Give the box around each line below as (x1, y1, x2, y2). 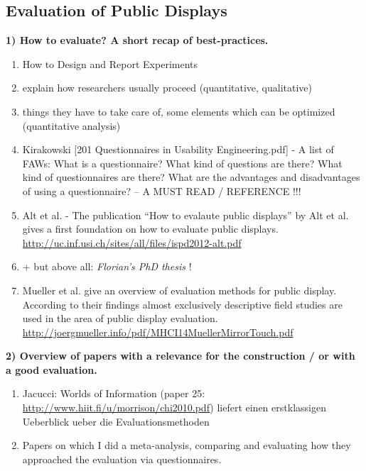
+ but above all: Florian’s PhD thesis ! (22, 259, 192, 274)
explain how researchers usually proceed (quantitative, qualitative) (22, 80, 312, 95)
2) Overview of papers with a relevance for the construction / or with (6, 348, 355, 363)
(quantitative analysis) (22, 118, 121, 133)
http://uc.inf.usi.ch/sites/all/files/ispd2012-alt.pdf (22, 235, 242, 250)
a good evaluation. (6, 362, 97, 377)
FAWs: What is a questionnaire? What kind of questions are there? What (22, 155, 343, 170)
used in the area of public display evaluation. (22, 311, 218, 326)
